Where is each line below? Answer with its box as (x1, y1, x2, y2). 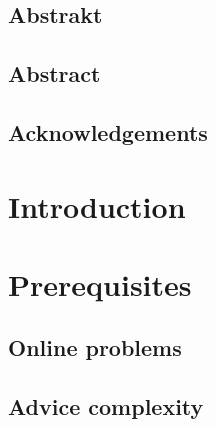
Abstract (8, 58, 101, 89)
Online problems (8, 332, 182, 363)
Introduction (8, 185, 186, 226)
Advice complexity (8, 391, 204, 422)
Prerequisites (8, 263, 192, 304)
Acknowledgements (8, 116, 208, 147)
